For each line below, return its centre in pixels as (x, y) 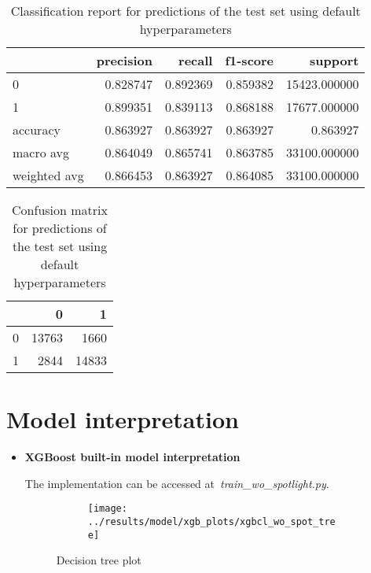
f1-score (250, 60)
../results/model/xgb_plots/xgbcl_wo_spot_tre (211, 521)
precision (124, 60)
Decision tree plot (99, 560)
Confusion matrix (60, 210)
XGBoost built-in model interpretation (132, 457)
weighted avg (48, 175)
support (334, 60)
